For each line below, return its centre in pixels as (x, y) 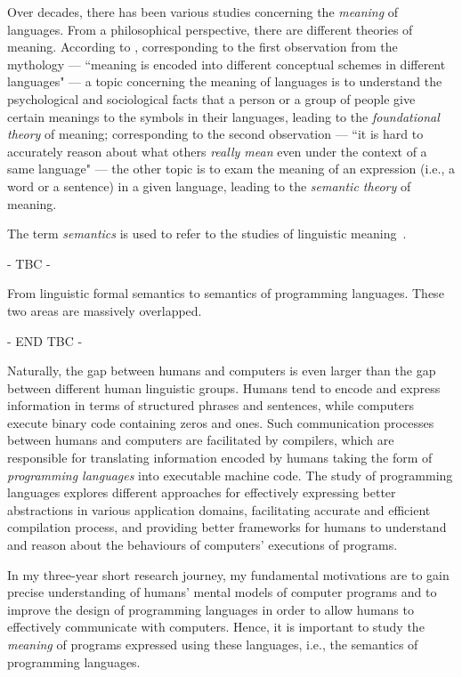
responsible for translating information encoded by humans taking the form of (220, 458)
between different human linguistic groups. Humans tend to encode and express (224, 387)
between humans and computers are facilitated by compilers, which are (201, 440)
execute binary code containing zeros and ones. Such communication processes (221, 422)
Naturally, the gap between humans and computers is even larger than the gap (222, 371)
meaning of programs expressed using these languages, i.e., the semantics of (213, 644)
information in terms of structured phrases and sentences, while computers (211, 405)
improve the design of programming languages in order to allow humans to (211, 609)
